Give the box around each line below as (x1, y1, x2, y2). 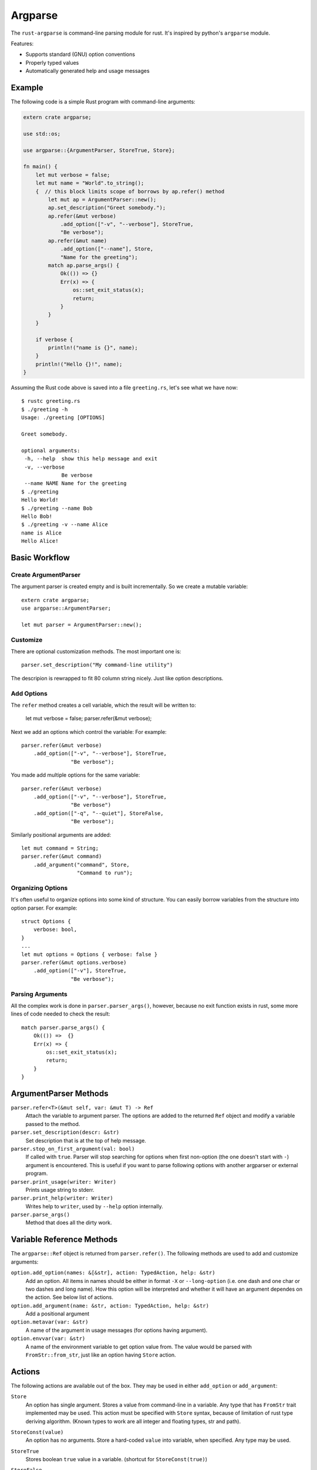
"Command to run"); (76, 870, 133, 876)
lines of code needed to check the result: (11, 1010, 110, 1017)
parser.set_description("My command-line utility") (21, 661, 173, 669)
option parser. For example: (11, 904, 77, 911)
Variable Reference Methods (11, 1235, 118, 1245)
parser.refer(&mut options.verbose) (21, 959, 127, 966)
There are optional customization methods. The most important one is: (11, 647, 181, 655)
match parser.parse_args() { (21, 1024, 105, 1031)
